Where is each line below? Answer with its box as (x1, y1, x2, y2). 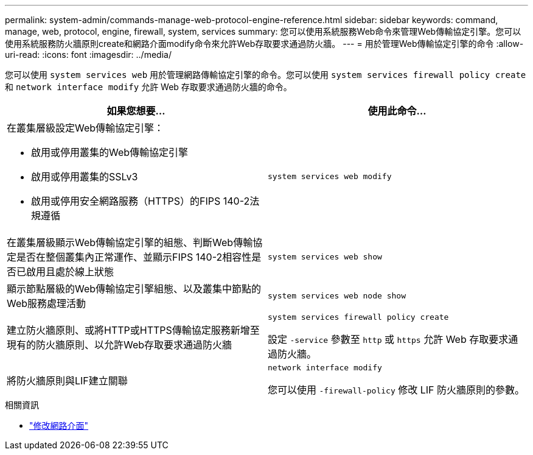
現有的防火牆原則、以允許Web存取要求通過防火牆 (7, 338, 232, 351)
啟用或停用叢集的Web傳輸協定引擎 (31, 146, 189, 158)
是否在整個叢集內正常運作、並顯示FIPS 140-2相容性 (16, 251, 252, 263)
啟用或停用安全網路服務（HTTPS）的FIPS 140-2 (31, 195, 250, 207)
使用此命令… (368, 105, 427, 117)
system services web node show (268, 291, 406, 300)
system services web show (268, 252, 382, 261)
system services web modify (268, 171, 392, 181)
